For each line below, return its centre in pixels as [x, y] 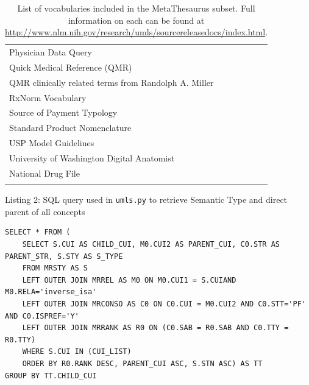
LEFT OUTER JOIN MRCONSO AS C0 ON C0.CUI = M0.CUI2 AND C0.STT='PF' [164, 304]
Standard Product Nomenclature [70, 128]
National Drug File [44, 173]
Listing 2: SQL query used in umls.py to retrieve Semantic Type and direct [146, 200]
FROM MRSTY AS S [55, 268]
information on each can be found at [136, 20]
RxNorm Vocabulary [48, 97]
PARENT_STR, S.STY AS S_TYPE [64, 256]
